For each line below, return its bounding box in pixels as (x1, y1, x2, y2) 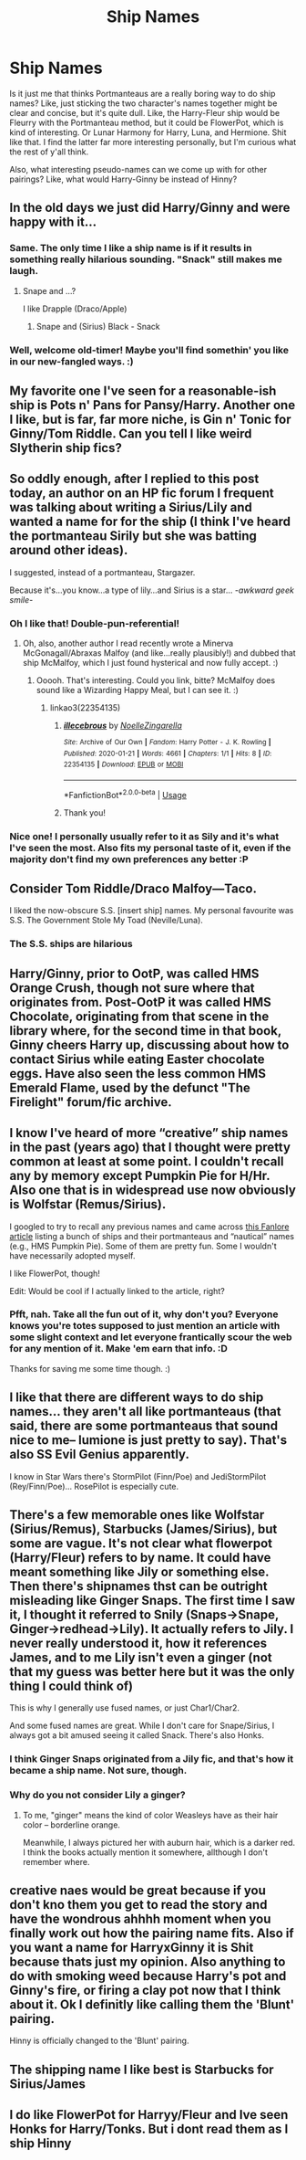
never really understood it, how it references (9, 1636, 268, 1651)
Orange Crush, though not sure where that (9, 980, 255, 996)
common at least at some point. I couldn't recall (9, 1154, 284, 1170)
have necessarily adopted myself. (9, 1249, 136, 1261)
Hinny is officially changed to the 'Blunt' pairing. (9, 2035, 189, 2047)
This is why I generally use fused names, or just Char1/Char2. (9, 1702, 240, 1713)
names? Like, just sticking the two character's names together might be (9, 98, 278, 109)
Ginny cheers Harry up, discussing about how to (9, 1037, 290, 1052)
